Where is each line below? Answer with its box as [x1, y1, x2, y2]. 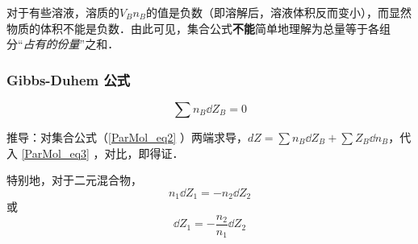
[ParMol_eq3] [21, 144, 90, 161]
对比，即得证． [104, 144, 184, 161]
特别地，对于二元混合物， [6, 172, 142, 188]
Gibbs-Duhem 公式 [6, 69, 131, 89]
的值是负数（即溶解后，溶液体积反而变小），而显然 [146, 4, 412, 20]
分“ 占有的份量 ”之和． [6, 35, 119, 52]
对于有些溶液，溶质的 [6, 4, 119, 20]
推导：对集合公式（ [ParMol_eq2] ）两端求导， [6, 129, 248, 145]
